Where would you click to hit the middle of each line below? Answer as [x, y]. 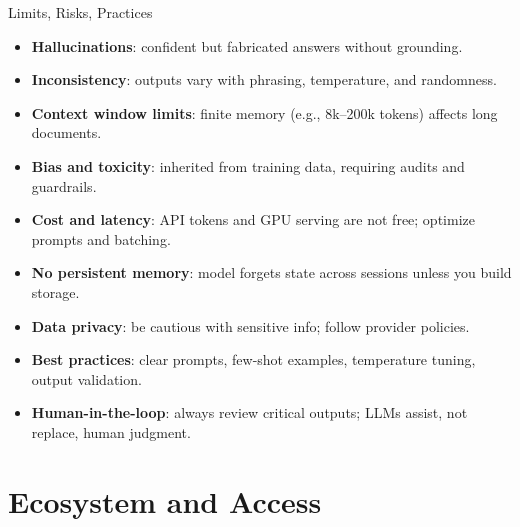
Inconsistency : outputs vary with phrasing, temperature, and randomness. [264, 79]
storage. [55, 291]
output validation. [86, 378]
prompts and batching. [101, 238]
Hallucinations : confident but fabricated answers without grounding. [247, 45]
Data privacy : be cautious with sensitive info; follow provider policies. [250, 325]
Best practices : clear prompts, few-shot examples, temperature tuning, [253, 359]
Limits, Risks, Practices [80, 12]
